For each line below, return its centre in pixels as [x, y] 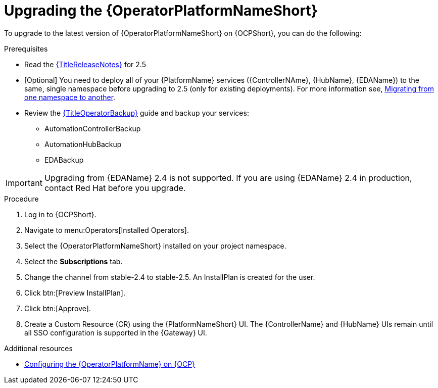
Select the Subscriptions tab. [74, 261]
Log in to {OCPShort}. [60, 214]
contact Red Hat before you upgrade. [115, 188]
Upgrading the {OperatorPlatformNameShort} [161, 11]
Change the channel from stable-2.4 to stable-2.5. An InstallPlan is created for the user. [170, 277]
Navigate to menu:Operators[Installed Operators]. [107, 230]
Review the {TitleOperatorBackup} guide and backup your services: [137, 113]
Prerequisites [26, 48]
